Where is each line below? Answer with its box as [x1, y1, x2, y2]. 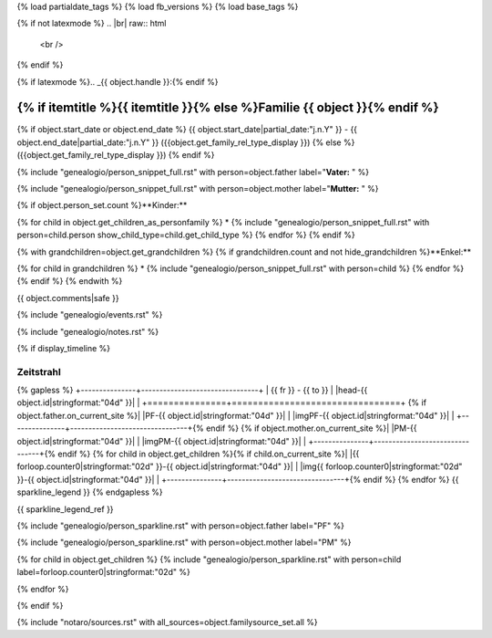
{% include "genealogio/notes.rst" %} [16, 326, 159, 337]
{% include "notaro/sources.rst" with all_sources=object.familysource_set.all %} [16, 617, 318, 628]
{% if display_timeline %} [16, 342, 111, 353]
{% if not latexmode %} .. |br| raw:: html [16, 18, 167, 29]
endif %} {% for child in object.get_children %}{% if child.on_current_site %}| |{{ [57, 448, 360, 460]
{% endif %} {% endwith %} [16, 276, 123, 287]
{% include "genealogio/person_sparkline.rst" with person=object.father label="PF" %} [16, 520, 345, 531]
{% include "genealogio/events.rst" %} [16, 309, 163, 320]
